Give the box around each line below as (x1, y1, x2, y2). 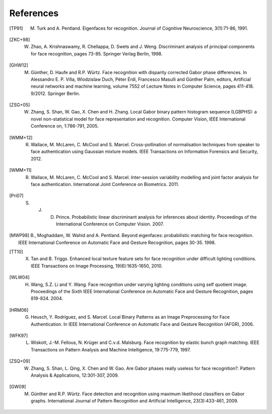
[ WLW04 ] (9, 274, 30, 280)
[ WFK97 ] (9, 333, 28, 338)
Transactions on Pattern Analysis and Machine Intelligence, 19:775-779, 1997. (31, 346, 191, 352)
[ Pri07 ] (9, 193, 24, 199)
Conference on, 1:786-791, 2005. (31, 123, 99, 129)
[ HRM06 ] (9, 307, 29, 313)
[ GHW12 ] (9, 62, 29, 68)
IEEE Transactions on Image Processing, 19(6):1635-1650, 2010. (31, 263, 163, 269)
